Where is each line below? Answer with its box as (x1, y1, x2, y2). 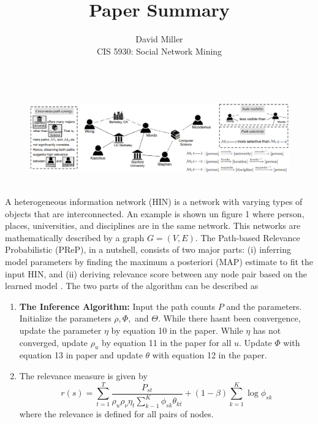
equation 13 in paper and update (19, 349, 143, 361)
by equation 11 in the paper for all (102, 336, 232, 349)
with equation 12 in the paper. (152, 349, 267, 361)
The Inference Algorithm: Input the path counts (19, 299, 216, 312)
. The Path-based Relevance (195, 231, 300, 244)
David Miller (135, 33, 183, 45)
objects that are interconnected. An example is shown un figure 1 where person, (5, 207, 305, 220)
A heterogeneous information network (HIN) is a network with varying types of (5, 195, 303, 208)
